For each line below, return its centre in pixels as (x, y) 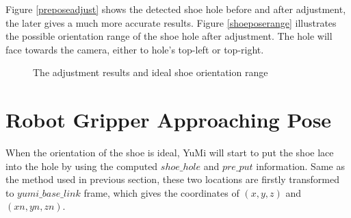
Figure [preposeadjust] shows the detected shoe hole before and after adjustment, (176, 9)
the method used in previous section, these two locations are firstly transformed (172, 179)
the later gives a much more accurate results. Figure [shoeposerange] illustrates (171, 22)
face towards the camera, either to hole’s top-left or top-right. (135, 49)
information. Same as (300, 166)
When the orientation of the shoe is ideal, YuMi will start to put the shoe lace (170, 153)
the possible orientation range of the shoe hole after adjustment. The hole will (169, 36)
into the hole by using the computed (82, 166)
